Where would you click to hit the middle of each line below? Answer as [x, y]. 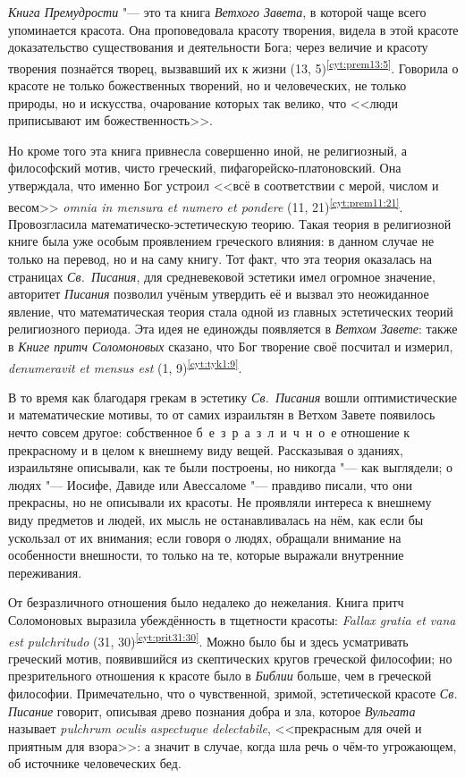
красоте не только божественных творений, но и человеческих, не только [207, 85]
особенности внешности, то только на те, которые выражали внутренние [206, 555]
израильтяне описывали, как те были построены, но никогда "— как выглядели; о [231, 467]
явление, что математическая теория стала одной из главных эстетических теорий [231, 311]
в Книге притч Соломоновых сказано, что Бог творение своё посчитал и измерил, [231, 346]
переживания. [45, 572]
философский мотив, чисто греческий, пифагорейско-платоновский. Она [205, 168]
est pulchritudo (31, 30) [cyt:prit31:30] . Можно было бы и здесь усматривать [208, 639]
